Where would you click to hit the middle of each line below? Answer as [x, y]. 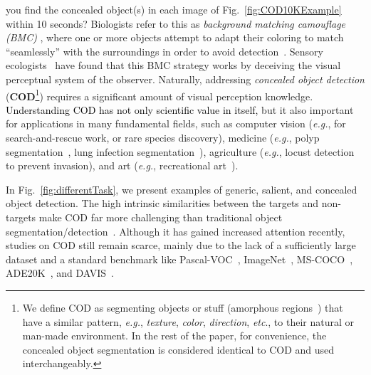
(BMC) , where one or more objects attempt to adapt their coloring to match [175, 37]
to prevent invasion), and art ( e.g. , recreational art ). [122, 165]
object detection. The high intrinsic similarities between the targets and [162, 203]
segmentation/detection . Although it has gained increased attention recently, [176, 231]
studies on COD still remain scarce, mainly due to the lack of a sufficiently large [181, 245]
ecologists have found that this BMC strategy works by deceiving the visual [173, 65]
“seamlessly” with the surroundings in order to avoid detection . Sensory [164, 51]
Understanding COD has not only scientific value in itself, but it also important [180, 109]
